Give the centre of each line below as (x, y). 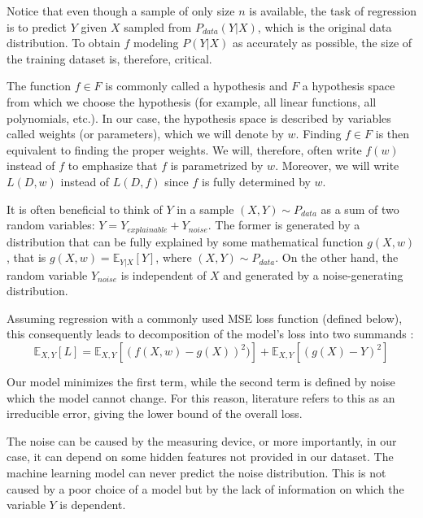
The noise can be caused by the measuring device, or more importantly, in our (202, 440)
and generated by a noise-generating (313, 274)
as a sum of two (360, 209)
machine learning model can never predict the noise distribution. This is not (196, 472)
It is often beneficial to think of (85, 209)
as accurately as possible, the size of (323, 43)
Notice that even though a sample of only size (121, 11)
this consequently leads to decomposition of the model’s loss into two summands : (210, 334)
